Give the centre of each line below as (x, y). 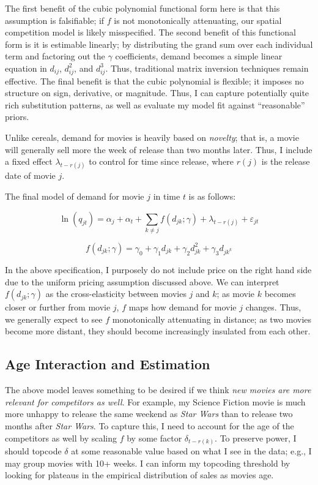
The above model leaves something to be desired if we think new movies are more (158, 390)
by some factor (154, 438)
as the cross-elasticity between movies (116, 294)
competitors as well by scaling (61, 438)
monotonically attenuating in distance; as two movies (212, 319)
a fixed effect (29, 161)
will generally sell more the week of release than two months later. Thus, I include (159, 149)
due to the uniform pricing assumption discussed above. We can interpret (142, 281)
